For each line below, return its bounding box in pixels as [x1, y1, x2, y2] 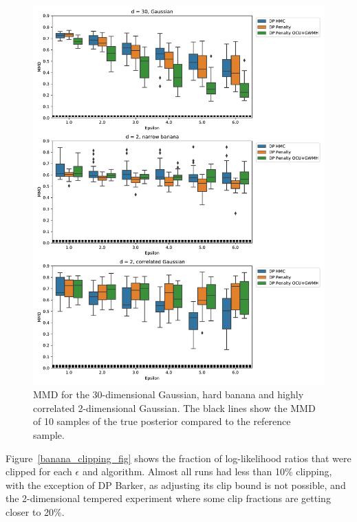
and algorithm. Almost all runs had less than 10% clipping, [82, 464, 332, 479]
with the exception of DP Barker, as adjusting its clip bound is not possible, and [6, 477, 346, 492]
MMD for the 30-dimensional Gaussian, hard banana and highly [33, 387, 304, 402]
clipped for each [6, 464, 72, 479]
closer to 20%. [6, 505, 65, 519]
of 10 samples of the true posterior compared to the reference [33, 414, 291, 428]
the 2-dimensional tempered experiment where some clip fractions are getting [6, 491, 331, 505]
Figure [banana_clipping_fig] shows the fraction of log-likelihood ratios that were [6, 450, 351, 465]
